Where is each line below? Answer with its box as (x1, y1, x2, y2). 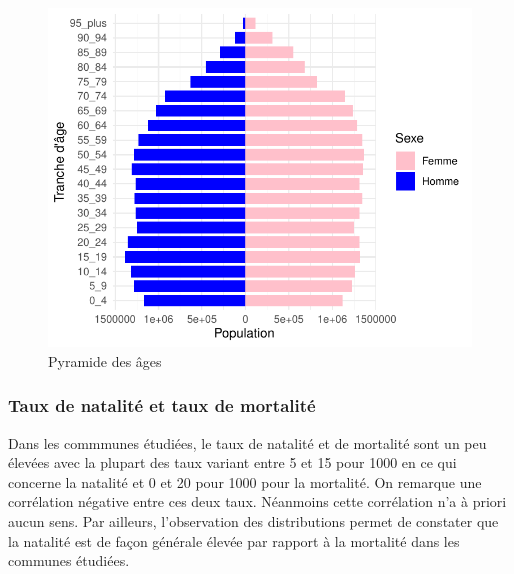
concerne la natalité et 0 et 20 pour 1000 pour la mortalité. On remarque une (8, 471, 482, 492)
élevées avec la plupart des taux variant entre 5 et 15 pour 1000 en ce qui (8, 452, 457, 473)
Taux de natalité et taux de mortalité (8, 393, 316, 418)
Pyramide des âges (48, 350, 162, 371)
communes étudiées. (8, 550, 130, 571)
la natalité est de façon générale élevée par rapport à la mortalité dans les (8, 530, 460, 551)
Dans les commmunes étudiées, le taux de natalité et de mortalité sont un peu (8, 432, 487, 453)
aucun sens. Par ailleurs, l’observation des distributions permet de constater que (8, 510, 499, 531)
